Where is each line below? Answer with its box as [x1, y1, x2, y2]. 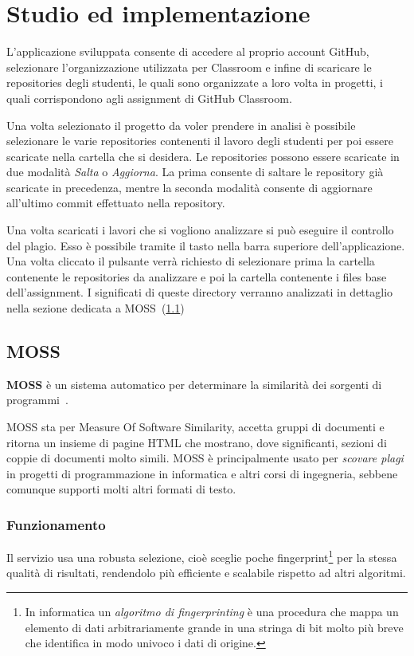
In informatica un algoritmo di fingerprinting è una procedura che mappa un [25, 603, 399, 620]
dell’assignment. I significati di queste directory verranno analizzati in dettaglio [6, 284, 393, 301]
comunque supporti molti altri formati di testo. [6, 481, 236, 497]
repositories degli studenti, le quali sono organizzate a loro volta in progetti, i [6, 74, 384, 91]
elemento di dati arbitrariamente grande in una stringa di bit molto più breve [25, 619, 404, 635]
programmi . [6, 391, 68, 408]
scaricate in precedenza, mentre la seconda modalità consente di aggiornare [6, 179, 373, 195]
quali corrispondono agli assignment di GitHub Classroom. [6, 89, 292, 106]
